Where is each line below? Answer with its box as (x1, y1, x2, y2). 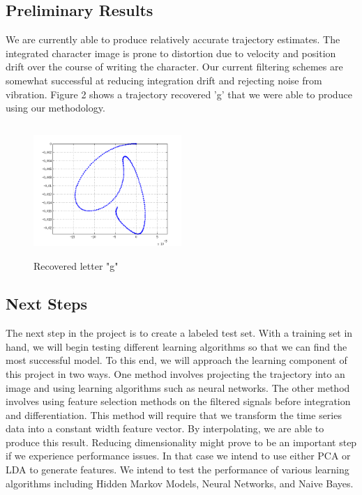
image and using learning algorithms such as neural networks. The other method (6, 380, 350, 395)
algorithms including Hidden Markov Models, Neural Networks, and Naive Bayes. (6, 475, 354, 490)
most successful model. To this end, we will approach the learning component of (6, 353, 347, 367)
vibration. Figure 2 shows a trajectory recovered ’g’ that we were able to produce (6, 86, 352, 101)
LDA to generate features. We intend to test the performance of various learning (6, 462, 349, 477)
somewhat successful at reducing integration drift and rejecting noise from (6, 73, 322, 87)
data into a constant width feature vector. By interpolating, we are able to (6, 421, 324, 436)
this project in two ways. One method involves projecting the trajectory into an (6, 366, 345, 381)
